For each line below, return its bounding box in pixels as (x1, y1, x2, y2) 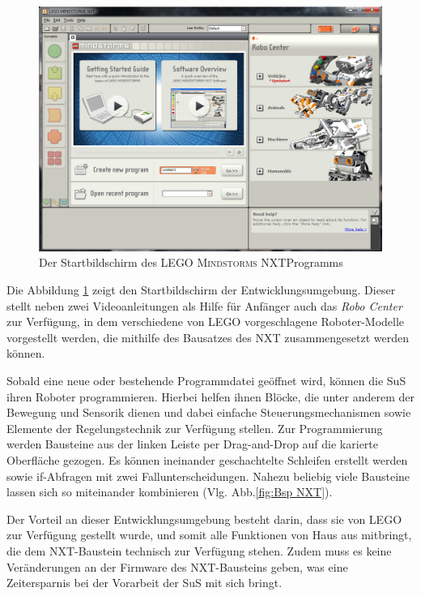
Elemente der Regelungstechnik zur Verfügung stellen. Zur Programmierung (6, 419, 383, 436)
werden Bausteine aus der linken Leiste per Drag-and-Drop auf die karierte (6, 435, 379, 452)
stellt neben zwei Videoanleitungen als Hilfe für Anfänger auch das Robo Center (6, 297, 402, 314)
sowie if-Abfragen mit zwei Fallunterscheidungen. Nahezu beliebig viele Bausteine (6, 467, 410, 484)
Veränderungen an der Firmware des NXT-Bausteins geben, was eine (6, 558, 348, 575)
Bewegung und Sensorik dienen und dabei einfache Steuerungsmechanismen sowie (6, 404, 411, 421)
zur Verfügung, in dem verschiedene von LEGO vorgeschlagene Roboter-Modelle (6, 313, 405, 330)
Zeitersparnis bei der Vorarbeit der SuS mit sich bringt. (6, 574, 283, 591)
